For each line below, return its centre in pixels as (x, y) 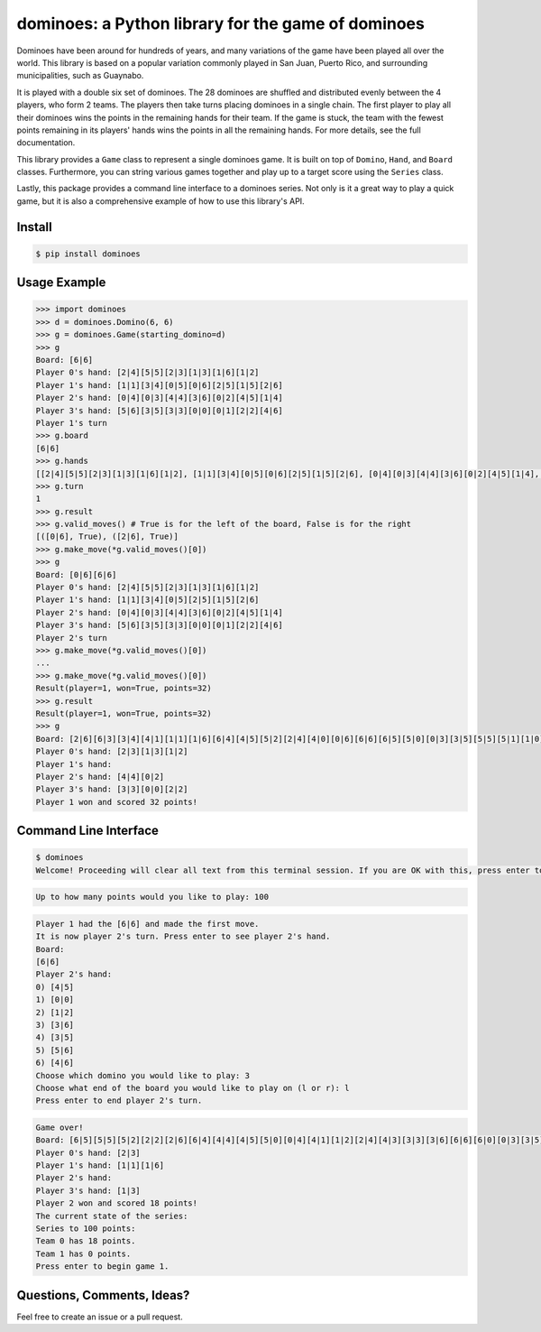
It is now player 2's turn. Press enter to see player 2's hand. (183, 937)
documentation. (46, 143)
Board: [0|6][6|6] (76, 574)
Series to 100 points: (86, 1228)
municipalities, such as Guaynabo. (80, 76)
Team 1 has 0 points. (83, 1253)
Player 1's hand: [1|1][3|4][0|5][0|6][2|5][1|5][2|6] (159, 385)
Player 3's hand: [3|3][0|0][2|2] (112, 789)
